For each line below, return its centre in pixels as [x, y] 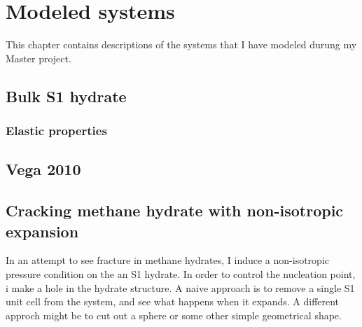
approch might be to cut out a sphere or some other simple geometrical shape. [174, 315]
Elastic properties [56, 131]
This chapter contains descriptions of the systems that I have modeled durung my [181, 44]
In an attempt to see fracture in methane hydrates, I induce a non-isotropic [167, 260]
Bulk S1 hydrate [66, 96]
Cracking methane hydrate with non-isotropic [175, 210]
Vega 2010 [43, 169]
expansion [42, 231]
